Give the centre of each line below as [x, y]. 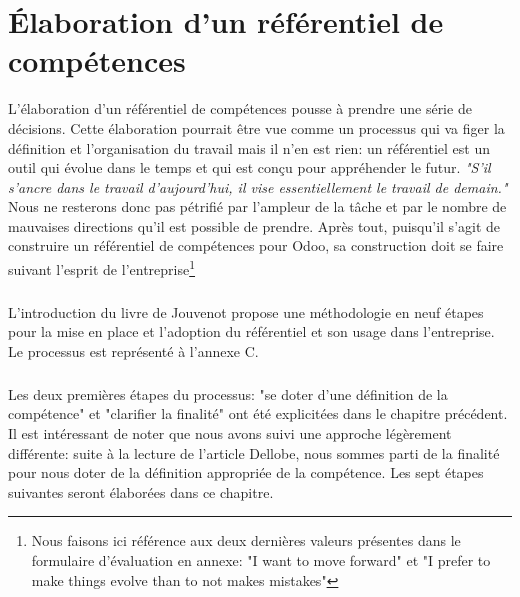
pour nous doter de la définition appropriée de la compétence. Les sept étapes [246, 472]
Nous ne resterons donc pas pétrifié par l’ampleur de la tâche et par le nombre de [257, 206]
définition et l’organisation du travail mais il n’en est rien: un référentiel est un [249, 147]
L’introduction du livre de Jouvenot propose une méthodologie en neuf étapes [246, 311]
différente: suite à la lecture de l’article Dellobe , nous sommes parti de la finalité [254, 452]
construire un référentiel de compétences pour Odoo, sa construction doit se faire [256, 245]
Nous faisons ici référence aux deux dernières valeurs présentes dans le [246, 540]
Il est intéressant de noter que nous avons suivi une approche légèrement [230, 433]
